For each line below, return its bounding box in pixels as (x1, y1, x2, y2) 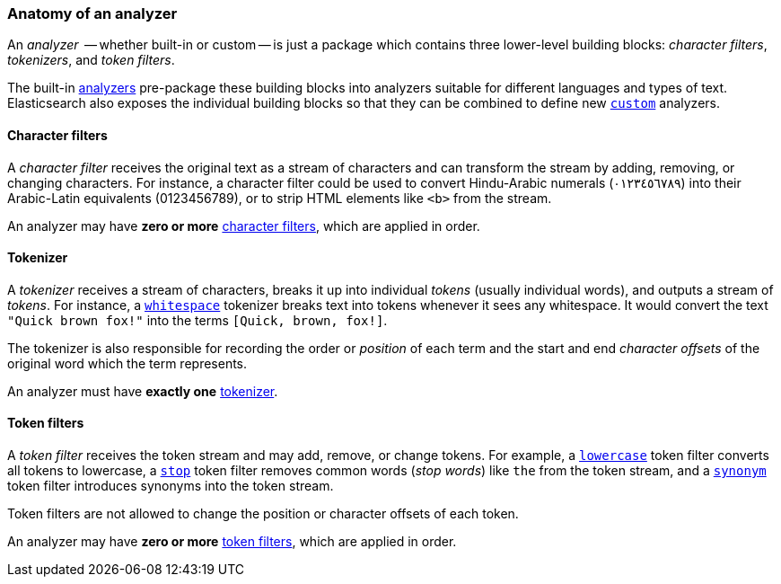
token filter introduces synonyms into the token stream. (7, 478, 334, 494)
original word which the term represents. (7, 355, 248, 371)
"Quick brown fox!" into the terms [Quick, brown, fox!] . (7, 312, 388, 328)
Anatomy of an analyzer (7, 4, 178, 22)
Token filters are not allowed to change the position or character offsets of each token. (7, 506, 519, 522)
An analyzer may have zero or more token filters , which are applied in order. (7, 534, 457, 550)
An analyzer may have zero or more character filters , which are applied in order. (7, 217, 480, 234)
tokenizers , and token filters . (7, 52, 175, 68)
